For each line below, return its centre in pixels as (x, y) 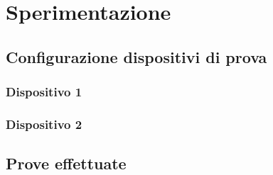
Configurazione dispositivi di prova (136, 56)
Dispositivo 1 (44, 92)
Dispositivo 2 (44, 124)
